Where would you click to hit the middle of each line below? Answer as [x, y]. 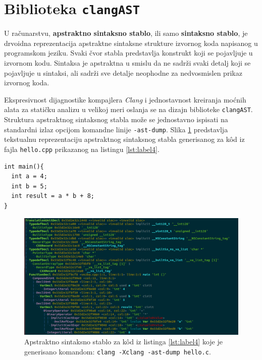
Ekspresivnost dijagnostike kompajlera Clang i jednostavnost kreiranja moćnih [125, 99]
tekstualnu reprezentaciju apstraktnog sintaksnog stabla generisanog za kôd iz [124, 139]
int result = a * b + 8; [53, 196]
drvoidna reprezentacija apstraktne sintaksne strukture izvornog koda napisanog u [131, 43]
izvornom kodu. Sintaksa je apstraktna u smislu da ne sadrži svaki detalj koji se [127, 63]
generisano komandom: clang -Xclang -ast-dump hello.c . [118, 351]
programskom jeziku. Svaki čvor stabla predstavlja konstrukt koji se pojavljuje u [128, 53]
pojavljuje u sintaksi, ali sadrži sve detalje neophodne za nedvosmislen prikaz [123, 72]
